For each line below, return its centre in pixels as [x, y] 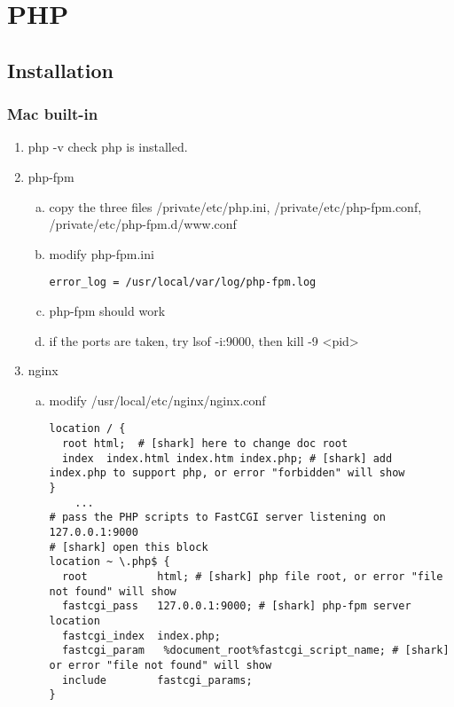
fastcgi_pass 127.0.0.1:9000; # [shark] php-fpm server [236, 606]
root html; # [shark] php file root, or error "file [252, 576]
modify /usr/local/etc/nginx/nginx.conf [157, 400]
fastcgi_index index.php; [141, 636]
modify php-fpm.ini [102, 253]
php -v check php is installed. [108, 147]
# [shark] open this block [129, 547]
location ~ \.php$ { [110, 562]
